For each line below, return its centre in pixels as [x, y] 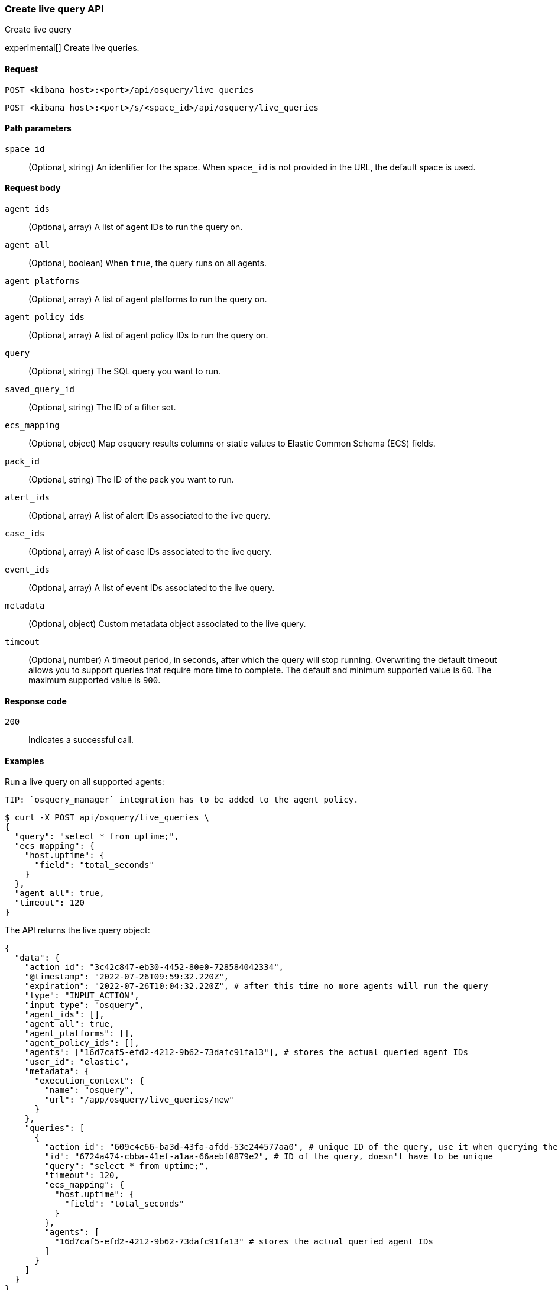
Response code [36, 701]
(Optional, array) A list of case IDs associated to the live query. [150, 552]
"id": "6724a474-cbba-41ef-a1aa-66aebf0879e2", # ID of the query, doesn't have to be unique [269, 1157]
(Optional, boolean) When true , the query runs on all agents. [147, 263]
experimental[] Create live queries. [72, 48]
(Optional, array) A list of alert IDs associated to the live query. [150, 516]
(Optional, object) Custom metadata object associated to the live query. [167, 624]
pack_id [22, 462]
